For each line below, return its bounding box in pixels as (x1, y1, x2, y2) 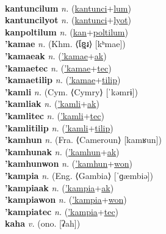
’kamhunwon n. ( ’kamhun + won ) (5, 157, 133, 170)
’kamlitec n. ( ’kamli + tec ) (5, 109, 104, 122)
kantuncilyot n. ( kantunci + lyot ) (5, 13, 131, 26)
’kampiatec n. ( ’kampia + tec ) (5, 205, 119, 218)
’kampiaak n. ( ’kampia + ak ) (5, 181, 114, 194)
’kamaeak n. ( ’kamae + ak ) (5, 49, 107, 62)
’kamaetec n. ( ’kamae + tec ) (5, 61, 112, 74)
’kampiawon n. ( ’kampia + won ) (5, 193, 127, 206)
